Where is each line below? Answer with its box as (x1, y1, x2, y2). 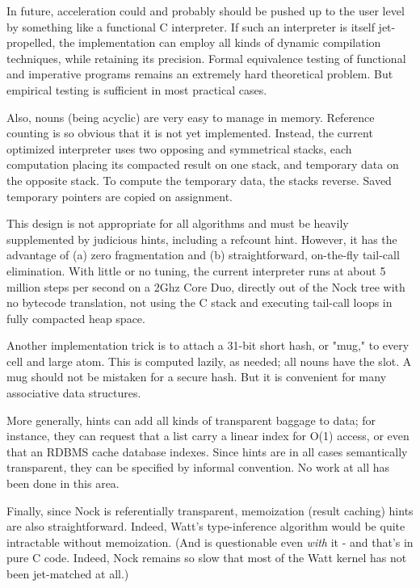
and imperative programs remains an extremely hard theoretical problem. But (6, 65, 393, 82)
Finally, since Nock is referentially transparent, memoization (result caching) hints (6, 502, 414, 519)
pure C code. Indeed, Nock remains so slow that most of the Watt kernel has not (6, 549, 407, 566)
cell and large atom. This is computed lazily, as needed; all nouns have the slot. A (6, 352, 412, 369)
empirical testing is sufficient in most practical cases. (6, 81, 267, 98)
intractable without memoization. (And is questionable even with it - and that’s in (6, 533, 414, 550)
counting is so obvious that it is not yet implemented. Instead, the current (6, 124, 373, 141)
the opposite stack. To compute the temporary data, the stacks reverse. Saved (6, 171, 392, 188)
